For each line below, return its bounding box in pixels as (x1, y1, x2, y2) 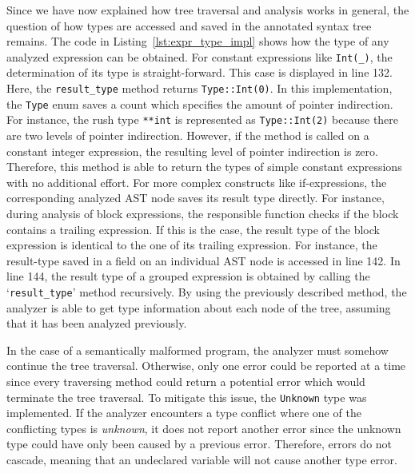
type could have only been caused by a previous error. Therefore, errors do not (6, 435, 393, 452)
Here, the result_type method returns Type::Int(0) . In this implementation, (6, 80, 393, 97)
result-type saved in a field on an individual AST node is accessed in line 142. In (6, 252, 401, 268)
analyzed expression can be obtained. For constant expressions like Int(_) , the (6, 48, 393, 65)
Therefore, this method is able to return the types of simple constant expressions (6, 158, 402, 175)
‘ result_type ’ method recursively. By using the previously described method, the (6, 283, 407, 300)
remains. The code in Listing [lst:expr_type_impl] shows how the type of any (6, 33, 389, 50)
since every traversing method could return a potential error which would (6, 372, 365, 389)
